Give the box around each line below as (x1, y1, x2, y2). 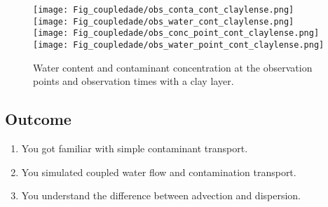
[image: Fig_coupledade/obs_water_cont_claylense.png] (33, 16, 294, 27)
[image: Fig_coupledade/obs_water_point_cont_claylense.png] (33, 39, 324, 50)
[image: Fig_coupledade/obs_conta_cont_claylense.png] (33, 5, 294, 15)
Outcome (5, 108, 71, 130)
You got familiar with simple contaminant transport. (21, 141, 248, 156)
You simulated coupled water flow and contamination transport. (21, 164, 296, 179)
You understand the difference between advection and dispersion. (21, 188, 301, 203)
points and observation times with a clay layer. (33, 74, 234, 88)
